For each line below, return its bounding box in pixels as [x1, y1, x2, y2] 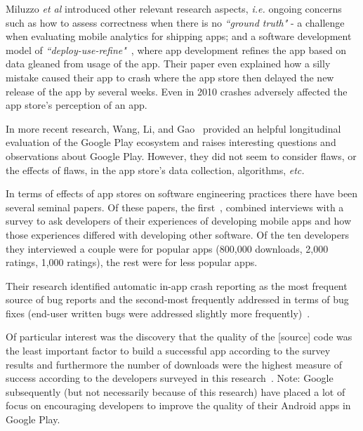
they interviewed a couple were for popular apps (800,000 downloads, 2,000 [6, 241, 329, 256]
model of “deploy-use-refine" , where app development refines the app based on [6, 42, 347, 57]
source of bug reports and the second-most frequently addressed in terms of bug [6, 292, 349, 307]
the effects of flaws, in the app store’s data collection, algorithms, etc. [6, 162, 305, 177]
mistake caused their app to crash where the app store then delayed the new [6, 69, 334, 84]
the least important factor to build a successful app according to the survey [6, 343, 331, 358]
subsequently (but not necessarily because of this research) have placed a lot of [6, 384, 345, 399]
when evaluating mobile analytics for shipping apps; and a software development [6, 29, 352, 44]
